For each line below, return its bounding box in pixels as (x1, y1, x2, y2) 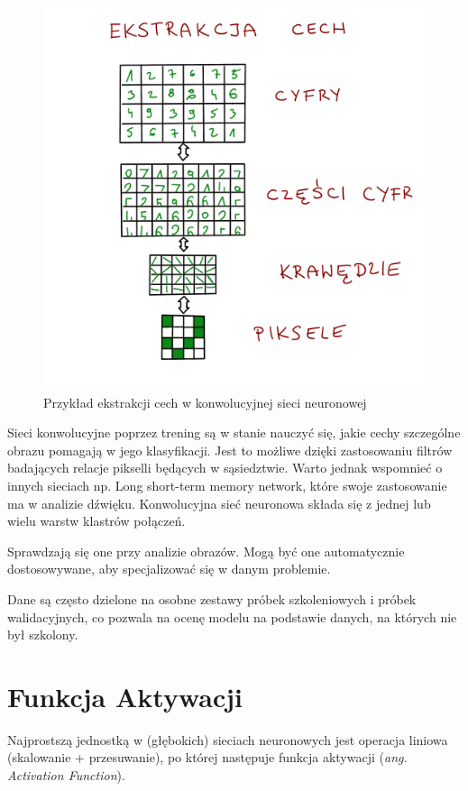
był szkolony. (7, 625, 78, 644)
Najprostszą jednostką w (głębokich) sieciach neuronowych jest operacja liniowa (7, 730, 448, 749)
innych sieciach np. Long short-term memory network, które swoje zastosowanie (7, 475, 447, 494)
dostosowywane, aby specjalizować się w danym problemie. (7, 559, 331, 578)
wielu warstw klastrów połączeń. (7, 511, 186, 530)
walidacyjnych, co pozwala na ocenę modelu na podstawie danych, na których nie (7, 607, 457, 626)
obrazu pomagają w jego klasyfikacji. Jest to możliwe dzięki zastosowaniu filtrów (7, 440, 453, 459)
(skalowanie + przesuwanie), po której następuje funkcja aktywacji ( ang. (7, 748, 408, 767)
